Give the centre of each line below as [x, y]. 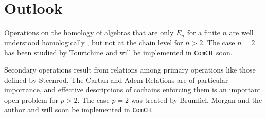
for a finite [203, 32]
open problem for [31, 99]
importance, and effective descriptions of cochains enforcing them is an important [133, 90]
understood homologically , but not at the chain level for [94, 42]
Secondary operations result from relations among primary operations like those [130, 69]
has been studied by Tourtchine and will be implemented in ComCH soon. [118, 52]
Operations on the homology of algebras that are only [89, 32]
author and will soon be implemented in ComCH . [79, 110]
